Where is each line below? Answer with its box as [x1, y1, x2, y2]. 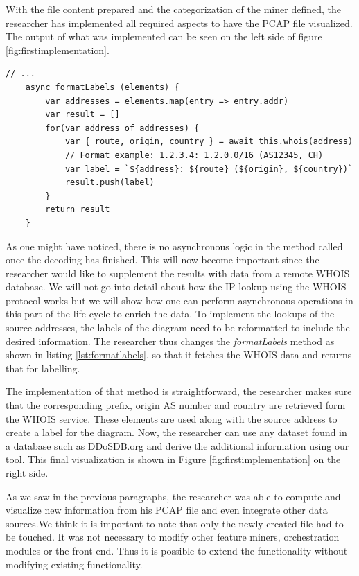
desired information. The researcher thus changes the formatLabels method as [6, 333, 335, 348]
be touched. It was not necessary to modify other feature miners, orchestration [6, 530, 340, 544]
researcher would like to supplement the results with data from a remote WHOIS [6, 265, 350, 280]
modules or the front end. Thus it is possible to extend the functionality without [6, 543, 348, 557]
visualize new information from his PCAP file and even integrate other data [6, 503, 328, 517]
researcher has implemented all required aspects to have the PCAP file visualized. [6, 15, 353, 30]
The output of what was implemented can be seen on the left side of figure [6, 29, 322, 44]
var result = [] [45, 110, 120, 120]
